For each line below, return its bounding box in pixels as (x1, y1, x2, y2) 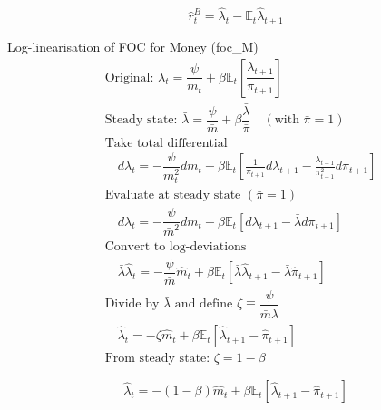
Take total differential (104, 136, 228, 150)
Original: (104, 71, 154, 84)
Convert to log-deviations (104, 239, 247, 253)
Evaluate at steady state (104, 189, 241, 202)
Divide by (104, 298, 160, 311)
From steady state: (104, 352, 210, 366)
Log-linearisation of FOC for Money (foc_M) (7, 37, 259, 56)
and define (174, 298, 233, 311)
